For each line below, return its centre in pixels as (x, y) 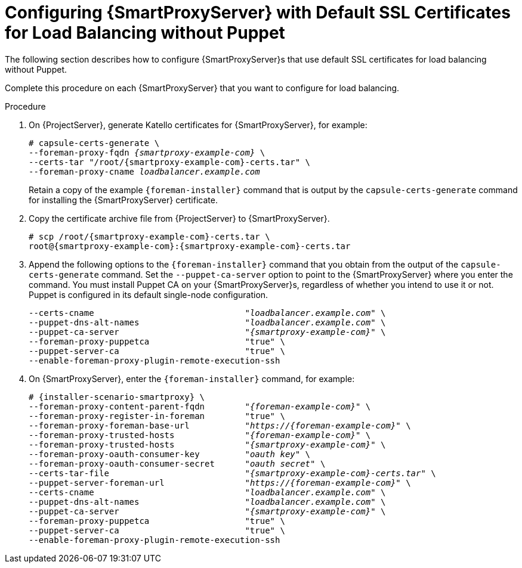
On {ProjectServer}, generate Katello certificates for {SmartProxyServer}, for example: (198, 125)
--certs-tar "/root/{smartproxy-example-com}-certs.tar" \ (170, 162)
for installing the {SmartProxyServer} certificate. (123, 200)
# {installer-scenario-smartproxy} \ (117, 397)
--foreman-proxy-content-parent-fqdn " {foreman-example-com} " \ (200, 406)
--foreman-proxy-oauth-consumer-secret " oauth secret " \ (177, 463)
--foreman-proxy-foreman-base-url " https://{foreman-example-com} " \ (220, 425)
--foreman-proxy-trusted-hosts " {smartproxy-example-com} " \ (207, 444)
